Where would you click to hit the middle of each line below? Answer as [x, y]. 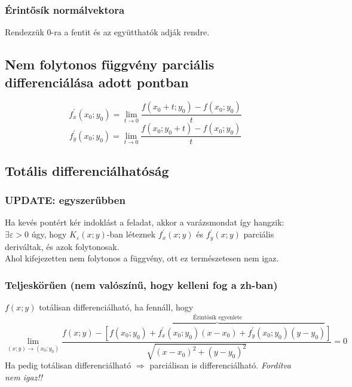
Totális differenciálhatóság [87, 170]
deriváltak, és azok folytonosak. [62, 246]
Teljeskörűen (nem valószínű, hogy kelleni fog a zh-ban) [141, 284]
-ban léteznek [131, 234]
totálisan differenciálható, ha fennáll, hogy [116, 307]
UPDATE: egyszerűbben [65, 200]
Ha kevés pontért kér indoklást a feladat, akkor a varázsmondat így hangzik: [145, 222]
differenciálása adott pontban [97, 82]
